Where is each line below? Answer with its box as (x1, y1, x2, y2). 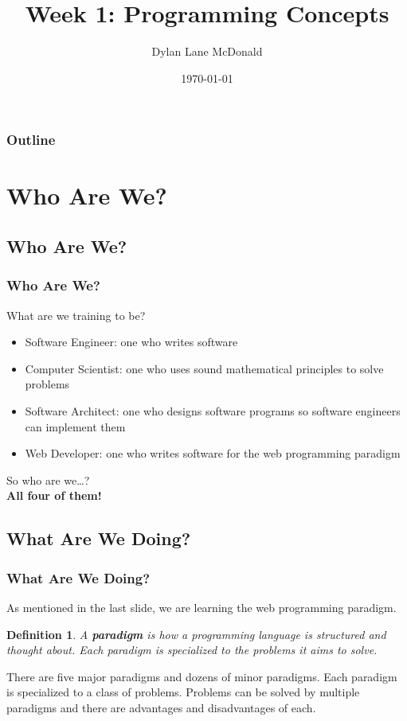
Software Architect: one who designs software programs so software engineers (25, 402, 401, 419)
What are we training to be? (6, 306, 146, 323)
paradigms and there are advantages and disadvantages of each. (6, 699, 316, 715)
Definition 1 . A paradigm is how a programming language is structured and (6, 626, 386, 642)
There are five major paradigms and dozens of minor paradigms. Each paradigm (6, 668, 397, 684)
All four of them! (6, 487, 102, 504)
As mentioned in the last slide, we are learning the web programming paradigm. (6, 598, 397, 615)
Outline (6, 130, 56, 150)
